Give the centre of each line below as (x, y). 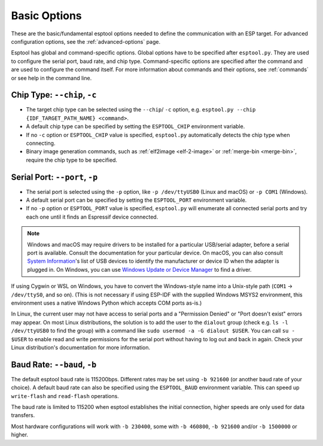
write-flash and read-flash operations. (65, 396)
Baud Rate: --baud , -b (54, 364)
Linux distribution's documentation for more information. (81, 347)
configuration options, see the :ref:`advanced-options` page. (86, 41)
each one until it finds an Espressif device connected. (92, 217)
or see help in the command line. (51, 78)
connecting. (41, 143)
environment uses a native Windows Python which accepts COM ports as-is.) (106, 303)
